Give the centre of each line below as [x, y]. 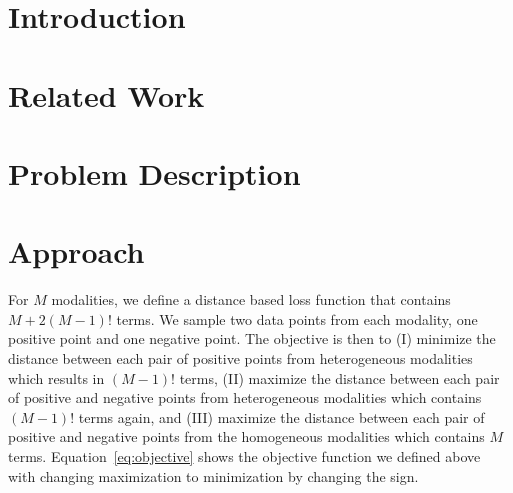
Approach [76, 251]
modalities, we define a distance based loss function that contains [251, 299]
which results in [56, 377]
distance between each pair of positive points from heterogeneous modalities [240, 358]
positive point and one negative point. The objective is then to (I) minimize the [252, 338]
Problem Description [154, 172]
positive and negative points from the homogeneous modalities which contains [246, 436]
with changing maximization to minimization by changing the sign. [213, 475]
